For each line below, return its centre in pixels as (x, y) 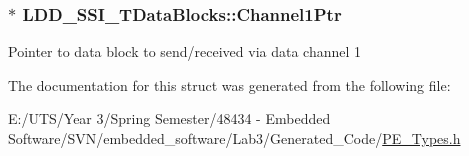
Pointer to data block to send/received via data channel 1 (185, 51)
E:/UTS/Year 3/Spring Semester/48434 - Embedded (169, 118)
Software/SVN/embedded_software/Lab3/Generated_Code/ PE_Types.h (234, 138)
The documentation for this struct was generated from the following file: (229, 84)
